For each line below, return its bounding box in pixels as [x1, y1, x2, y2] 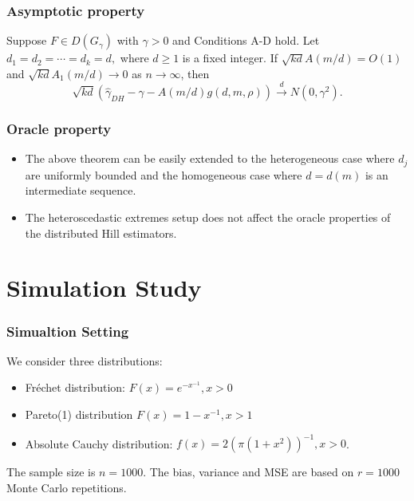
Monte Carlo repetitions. [6, 479, 127, 495]
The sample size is [6, 464, 96, 480]
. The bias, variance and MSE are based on [143, 464, 354, 480]
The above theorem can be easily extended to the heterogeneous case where [25, 150, 395, 167]
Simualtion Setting [6, 321, 129, 341]
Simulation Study [6, 271, 202, 304]
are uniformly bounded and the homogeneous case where [25, 166, 302, 183]
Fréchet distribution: [25, 379, 126, 396]
